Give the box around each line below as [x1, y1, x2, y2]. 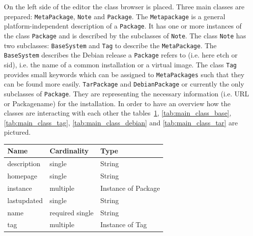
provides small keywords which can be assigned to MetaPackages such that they [4, 69, 245, 79]
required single [50, 207, 94, 217]
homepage [7, 171, 37, 181]
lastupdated [7, 195, 43, 205]
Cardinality [50, 146, 89, 156]
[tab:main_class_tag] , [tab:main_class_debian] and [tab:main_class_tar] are [4, 117, 238, 127]
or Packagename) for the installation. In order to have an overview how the [4, 98, 231, 108]
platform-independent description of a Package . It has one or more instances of [4, 21, 242, 31]
